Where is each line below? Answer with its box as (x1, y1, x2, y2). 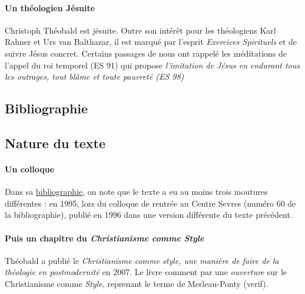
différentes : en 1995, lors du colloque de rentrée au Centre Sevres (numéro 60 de (5, 197, 296, 209)
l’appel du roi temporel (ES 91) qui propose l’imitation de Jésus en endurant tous (5, 58, 300, 71)
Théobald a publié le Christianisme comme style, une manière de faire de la (5, 254, 279, 266)
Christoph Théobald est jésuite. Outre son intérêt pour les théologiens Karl (5, 24, 276, 36)
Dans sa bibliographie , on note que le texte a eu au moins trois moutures (5, 185, 268, 198)
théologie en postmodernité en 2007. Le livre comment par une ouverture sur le (5, 266, 287, 278)
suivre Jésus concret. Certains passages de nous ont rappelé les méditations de (5, 47, 287, 59)
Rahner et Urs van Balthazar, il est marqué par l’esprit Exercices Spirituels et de (5, 35, 297, 48)
